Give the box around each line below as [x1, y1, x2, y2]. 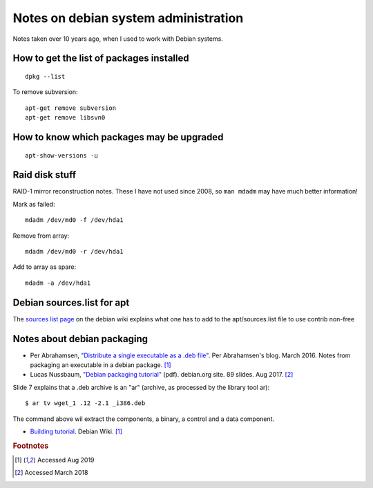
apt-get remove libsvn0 [25, 114, 106, 122]
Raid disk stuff [12, 169, 76, 181]
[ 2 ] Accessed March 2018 [15, 469, 88, 477]
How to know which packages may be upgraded [12, 131, 224, 143]
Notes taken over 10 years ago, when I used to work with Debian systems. [12, 35, 224, 43]
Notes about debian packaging [12, 332, 149, 345]
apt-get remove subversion [25, 104, 117, 112]
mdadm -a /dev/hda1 [25, 279, 91, 287]
